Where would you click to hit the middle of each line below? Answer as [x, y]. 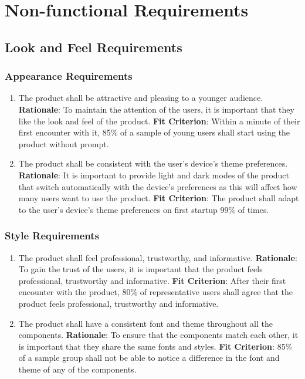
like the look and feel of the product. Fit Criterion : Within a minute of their [159, 121]
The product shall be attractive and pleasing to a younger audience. [141, 98]
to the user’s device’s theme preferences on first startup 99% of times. [144, 209]
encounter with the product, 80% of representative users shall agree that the [155, 292]
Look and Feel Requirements [94, 47]
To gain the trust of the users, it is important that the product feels [140, 269]
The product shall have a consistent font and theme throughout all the [145, 323]
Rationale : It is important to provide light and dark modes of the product [154, 175]
